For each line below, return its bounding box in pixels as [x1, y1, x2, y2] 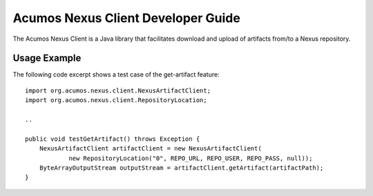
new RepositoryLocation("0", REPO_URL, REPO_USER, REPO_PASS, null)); [68, 154, 313, 162]
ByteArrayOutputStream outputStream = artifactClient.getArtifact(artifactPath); [39, 164, 324, 172]
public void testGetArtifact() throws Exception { [25, 135, 200, 143]
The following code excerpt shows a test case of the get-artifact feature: [12, 70, 220, 79]
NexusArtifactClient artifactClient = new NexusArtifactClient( [39, 145, 262, 153]
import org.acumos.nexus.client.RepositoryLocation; [25, 97, 207, 104]
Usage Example [12, 52, 82, 64]
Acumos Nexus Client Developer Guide [12, 10, 241, 26]
